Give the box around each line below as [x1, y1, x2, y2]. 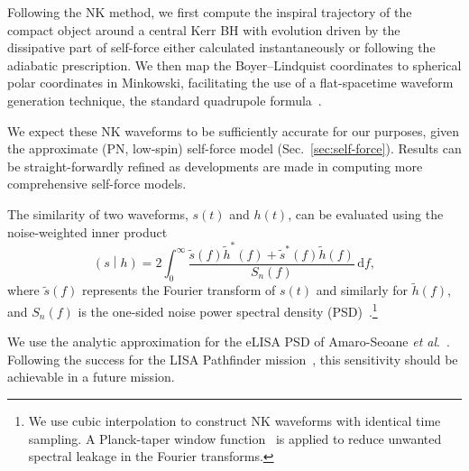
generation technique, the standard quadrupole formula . [7, 90, 322, 109]
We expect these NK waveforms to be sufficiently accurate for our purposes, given [7, 121, 460, 140]
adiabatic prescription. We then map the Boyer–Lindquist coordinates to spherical [7, 55, 462, 74]
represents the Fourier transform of [82, 281, 276, 300]
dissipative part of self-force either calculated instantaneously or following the [7, 38, 436, 57]
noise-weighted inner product [7, 222, 168, 241]
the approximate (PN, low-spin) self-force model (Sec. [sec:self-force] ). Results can [7, 139, 462, 158]
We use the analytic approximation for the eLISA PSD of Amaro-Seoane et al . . [7, 332, 450, 351]
